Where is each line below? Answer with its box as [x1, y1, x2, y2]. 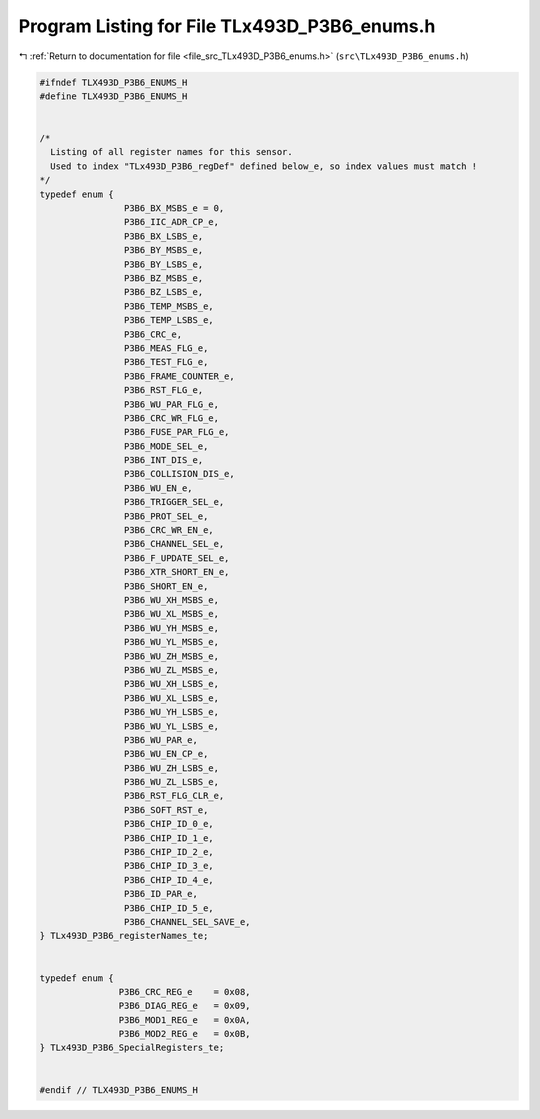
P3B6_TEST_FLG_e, [123, 356, 209, 368]
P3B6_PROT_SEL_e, [123, 510, 209, 522]
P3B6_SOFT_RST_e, [123, 804, 209, 815]
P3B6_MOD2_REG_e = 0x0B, [118, 1028, 251, 1040]
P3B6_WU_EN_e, [123, 482, 194, 494]
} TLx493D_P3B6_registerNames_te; [39, 930, 209, 942]
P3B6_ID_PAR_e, [123, 888, 199, 900]
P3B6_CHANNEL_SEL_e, [123, 538, 225, 550]
